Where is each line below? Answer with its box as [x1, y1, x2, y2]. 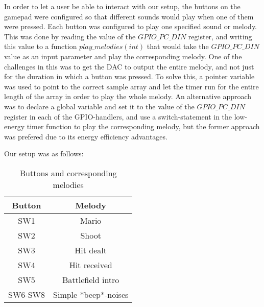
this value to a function [4, 41, 77, 52]
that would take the [147, 41, 209, 52]
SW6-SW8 [8, 288, 45, 300]
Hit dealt [75, 244, 107, 256]
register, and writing [188, 31, 252, 41]
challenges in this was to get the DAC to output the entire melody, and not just [4, 61, 254, 72]
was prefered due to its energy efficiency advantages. [4, 131, 167, 141]
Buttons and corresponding [19, 167, 117, 179]
